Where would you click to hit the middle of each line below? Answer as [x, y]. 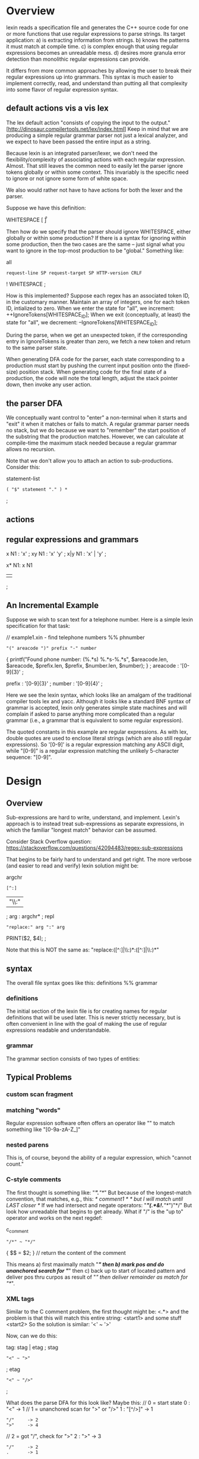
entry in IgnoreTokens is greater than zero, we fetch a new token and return [99, 342]
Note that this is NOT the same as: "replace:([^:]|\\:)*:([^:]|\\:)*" [83, 950]
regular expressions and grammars [72, 539]
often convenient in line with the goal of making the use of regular [87, 1024]
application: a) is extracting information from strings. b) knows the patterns [98, 40]
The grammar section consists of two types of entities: [73, 1059]
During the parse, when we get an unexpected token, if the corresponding [97, 335]
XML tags [20, 1298]
